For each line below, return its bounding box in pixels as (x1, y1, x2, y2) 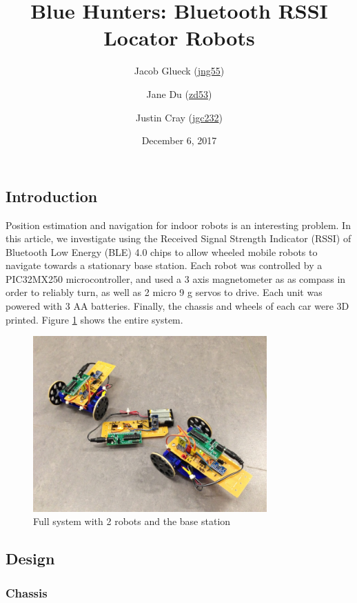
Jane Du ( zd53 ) (146, 86, 212, 101)
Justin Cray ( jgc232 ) (136, 110, 223, 124)
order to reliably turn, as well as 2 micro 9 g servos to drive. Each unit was (6, 285, 323, 299)
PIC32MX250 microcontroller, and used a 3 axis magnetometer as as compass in (6, 271, 346, 286)
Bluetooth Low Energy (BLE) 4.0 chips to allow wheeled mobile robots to (6, 244, 318, 259)
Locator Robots (103, 23, 255, 52)
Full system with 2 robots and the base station (33, 514, 231, 528)
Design (6, 548, 55, 569)
